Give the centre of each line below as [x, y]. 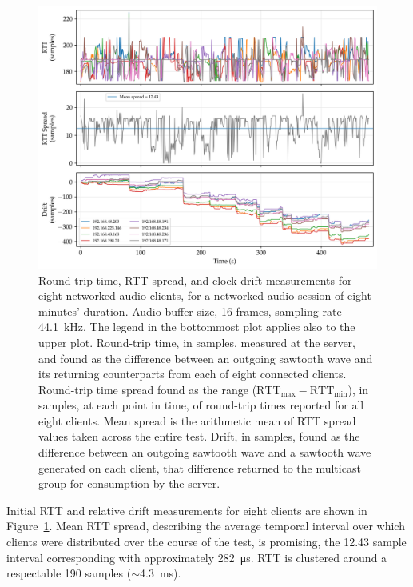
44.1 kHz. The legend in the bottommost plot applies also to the [197, 327]
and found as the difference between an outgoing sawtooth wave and [206, 358]
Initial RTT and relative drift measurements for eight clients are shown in [187, 510]
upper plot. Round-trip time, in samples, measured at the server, [197, 342]
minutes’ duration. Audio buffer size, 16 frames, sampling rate [190, 311]
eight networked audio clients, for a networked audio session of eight [205, 295]
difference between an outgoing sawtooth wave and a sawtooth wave [205, 452]
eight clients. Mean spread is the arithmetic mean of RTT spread [197, 420]
